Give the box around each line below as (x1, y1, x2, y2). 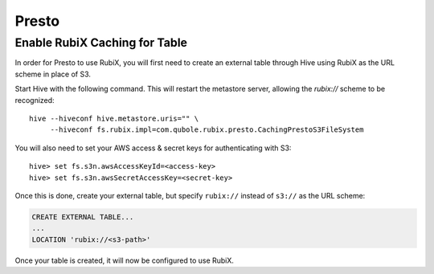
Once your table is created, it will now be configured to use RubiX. (14, 256, 235, 265)
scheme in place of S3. (14, 69, 92, 79)
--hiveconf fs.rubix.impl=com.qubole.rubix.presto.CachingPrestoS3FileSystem (50, 125, 364, 134)
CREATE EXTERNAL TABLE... (31, 212, 134, 221)
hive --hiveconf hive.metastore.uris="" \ (29, 113, 199, 123)
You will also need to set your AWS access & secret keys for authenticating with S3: (14, 143, 292, 153)
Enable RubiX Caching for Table (14, 35, 188, 50)
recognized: (14, 95, 55, 104)
